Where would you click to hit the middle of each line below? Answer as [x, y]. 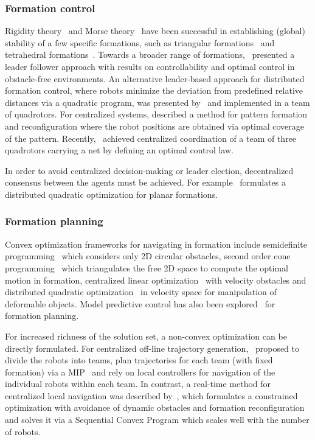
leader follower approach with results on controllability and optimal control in [150, 66]
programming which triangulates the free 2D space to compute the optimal [147, 267]
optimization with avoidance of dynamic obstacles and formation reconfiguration [155, 407]
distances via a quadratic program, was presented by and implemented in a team [157, 102]
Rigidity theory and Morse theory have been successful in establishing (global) [155, 31]
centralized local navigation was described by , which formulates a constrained [151, 395]
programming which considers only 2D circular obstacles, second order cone [148, 256]
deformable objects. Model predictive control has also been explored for [140, 303]
